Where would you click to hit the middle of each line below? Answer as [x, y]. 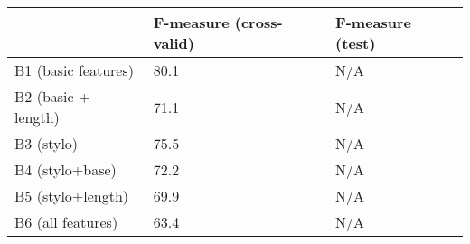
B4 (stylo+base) [66, 169]
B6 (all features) [66, 222]
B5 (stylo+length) [72, 196]
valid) [174, 43]
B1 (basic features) [74, 70]
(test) [356, 43]
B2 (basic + [52, 96]
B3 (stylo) [47, 143]
